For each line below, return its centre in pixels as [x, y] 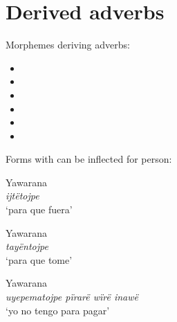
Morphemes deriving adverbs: [68, 45]
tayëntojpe [27, 246]
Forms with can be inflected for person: [89, 159]
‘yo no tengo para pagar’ [58, 310]
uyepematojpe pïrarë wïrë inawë [72, 297]
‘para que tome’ [39, 259]
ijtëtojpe [22, 196]
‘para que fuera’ [39, 209]
